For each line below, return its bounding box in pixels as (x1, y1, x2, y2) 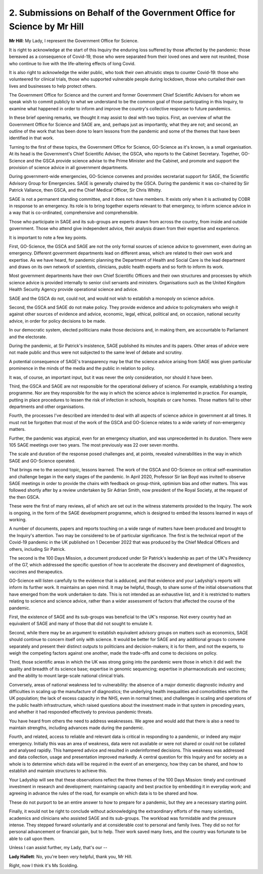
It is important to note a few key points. (9, 234, 88, 240)
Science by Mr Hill (9, 21, 84, 32)
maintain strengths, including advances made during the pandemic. (9, 724, 145, 731)
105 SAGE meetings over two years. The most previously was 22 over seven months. (9, 442, 179, 448)
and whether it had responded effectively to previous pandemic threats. (9, 709, 153, 715)
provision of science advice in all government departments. (9, 164, 129, 170)
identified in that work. (9, 135, 55, 141)
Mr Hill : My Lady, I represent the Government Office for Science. (9, 38, 139, 44)
